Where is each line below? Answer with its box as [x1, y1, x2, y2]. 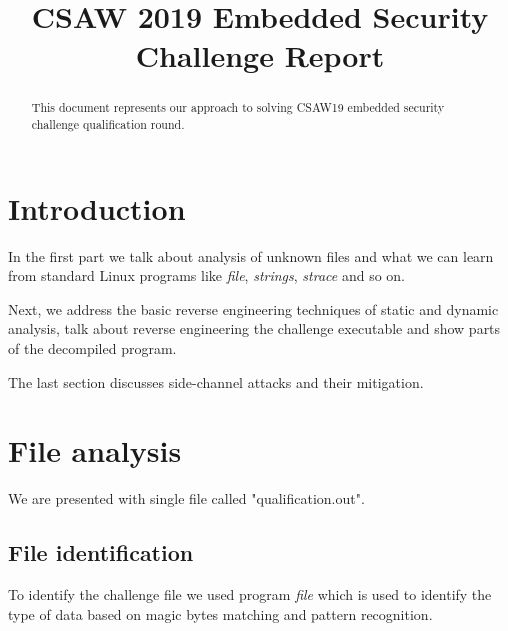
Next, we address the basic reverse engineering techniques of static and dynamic [8, 298, 499, 319]
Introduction [8, 187, 186, 228]
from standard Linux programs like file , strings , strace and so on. [8, 265, 405, 286]
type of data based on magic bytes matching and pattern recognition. [8, 603, 433, 624]
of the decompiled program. [8, 337, 177, 358]
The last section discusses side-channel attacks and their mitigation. [8, 371, 424, 392]
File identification [8, 537, 194, 568]
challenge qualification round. [31, 116, 185, 133]
